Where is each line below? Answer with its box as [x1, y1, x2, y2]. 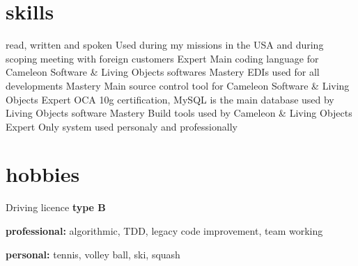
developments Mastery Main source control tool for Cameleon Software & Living [6, 78, 350, 92]
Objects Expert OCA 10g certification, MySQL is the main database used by [6, 92, 334, 106]
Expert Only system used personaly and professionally [6, 119, 238, 133]
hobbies [6, 160, 80, 188]
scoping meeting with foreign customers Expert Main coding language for [6, 51, 319, 65]
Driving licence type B [6, 200, 106, 215]
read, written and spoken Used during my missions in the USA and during [6, 38, 324, 52]
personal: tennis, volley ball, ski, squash [6, 247, 180, 261]
